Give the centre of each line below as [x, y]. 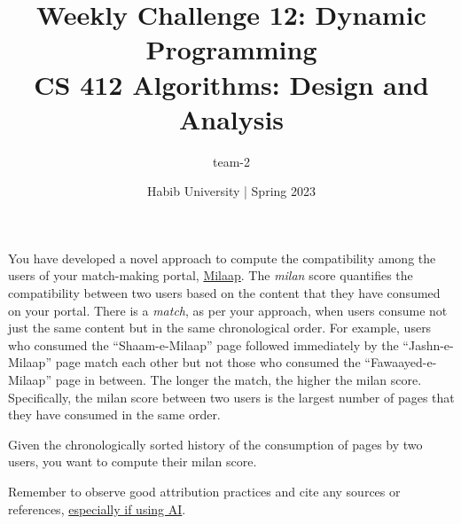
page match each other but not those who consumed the [208, 362]
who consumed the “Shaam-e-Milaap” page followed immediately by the [203, 344]
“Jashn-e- [428, 344]
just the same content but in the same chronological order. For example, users [220, 328]
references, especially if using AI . [97, 508]
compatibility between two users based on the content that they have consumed [224, 293]
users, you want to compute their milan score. [133, 461]
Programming [231, 49]
